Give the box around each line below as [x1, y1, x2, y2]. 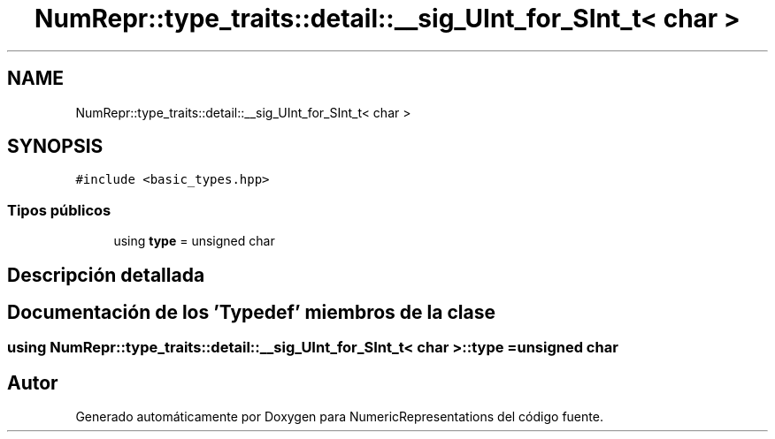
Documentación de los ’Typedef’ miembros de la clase [7, 301, 495, 324]
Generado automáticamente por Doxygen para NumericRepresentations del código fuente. [75, 409, 603, 425]
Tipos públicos [7, 201, 111, 219]
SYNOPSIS [7, 135, 104, 158]
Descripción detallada [7, 263, 205, 286]
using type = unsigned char [113, 233, 275, 249]
